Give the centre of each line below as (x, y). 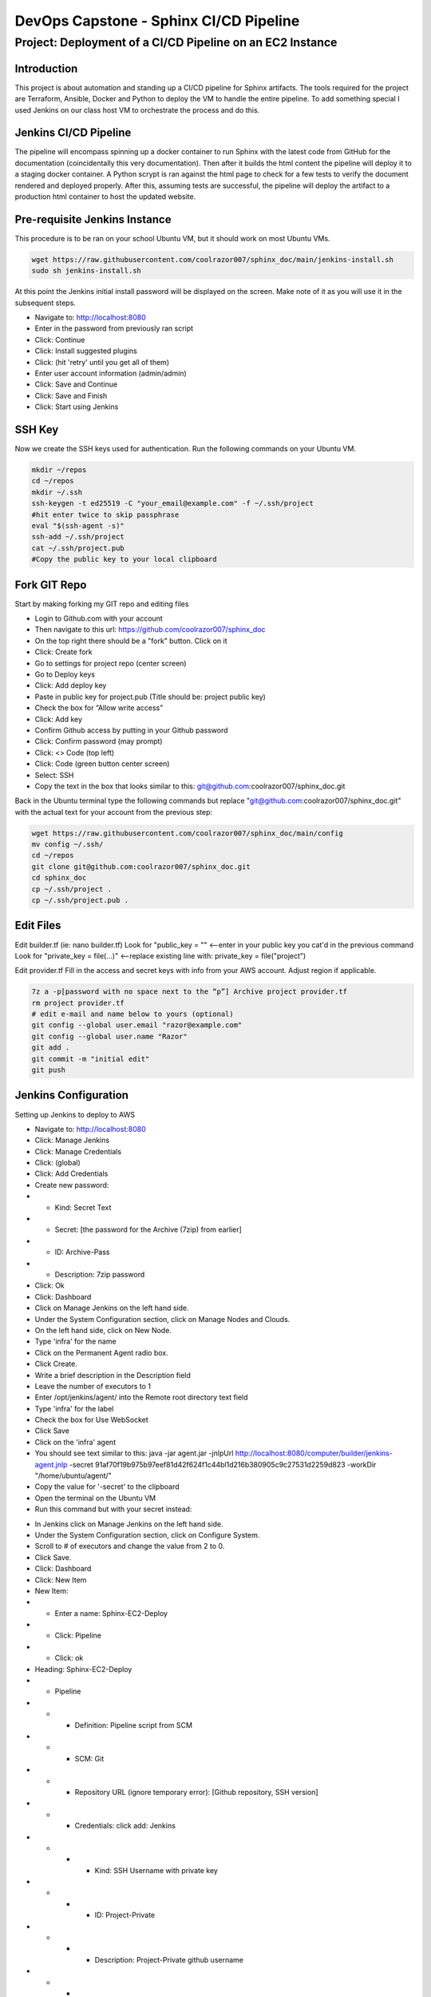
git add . (51, 1048)
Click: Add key (59, 719)
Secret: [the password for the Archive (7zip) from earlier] (148, 1229)
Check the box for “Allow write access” (99, 708)
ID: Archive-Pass (82, 1252)
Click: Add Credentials (71, 1173)
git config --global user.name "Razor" (109, 1036)
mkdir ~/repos (59, 470)
